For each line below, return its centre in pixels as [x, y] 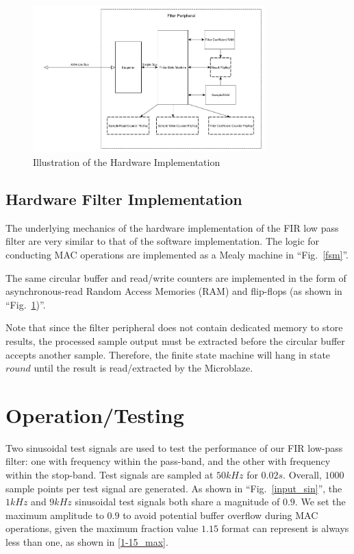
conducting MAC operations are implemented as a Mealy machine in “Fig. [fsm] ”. [177, 254]
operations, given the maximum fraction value [102, 528]
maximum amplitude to [55, 515]
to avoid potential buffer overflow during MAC [220, 515]
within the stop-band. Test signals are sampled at [110, 475]
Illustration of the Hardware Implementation [127, 161]
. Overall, [302, 475]
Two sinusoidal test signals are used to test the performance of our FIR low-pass [174, 447]
